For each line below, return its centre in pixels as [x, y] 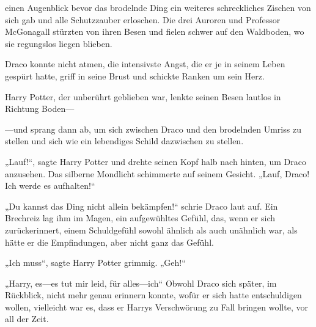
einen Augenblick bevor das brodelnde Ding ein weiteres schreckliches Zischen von [158, 7]
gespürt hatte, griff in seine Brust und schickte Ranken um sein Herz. [135, 75]
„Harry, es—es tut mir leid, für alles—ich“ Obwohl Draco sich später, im [141, 283]
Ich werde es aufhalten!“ [50, 186]
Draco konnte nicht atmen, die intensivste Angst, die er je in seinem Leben [145, 64]
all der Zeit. [27, 319]
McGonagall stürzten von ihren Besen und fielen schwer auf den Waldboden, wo [155, 31]
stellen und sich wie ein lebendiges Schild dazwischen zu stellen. [124, 141]
